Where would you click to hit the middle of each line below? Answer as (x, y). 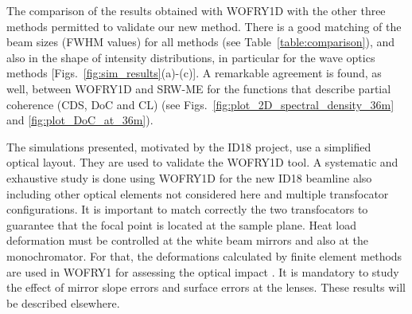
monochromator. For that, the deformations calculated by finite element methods (204, 255)
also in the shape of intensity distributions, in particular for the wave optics (191, 57)
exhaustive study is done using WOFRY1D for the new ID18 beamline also (189, 177)
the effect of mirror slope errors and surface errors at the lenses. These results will (206, 287)
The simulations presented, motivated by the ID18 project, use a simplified (189, 146)
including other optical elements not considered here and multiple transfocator (198, 193)
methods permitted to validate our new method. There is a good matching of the (204, 26)
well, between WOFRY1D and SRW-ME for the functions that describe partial (199, 88)
